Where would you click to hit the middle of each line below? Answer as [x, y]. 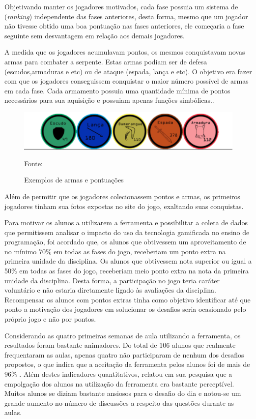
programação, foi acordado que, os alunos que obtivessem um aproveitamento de [125, 242]
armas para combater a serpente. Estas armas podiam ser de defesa [106, 61]
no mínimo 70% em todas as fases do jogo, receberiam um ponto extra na [115, 251]
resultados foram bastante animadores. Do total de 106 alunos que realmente [120, 345]
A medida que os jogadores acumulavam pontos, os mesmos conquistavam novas [125, 52]
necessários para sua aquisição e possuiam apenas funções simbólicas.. [109, 100]
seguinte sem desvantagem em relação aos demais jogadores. [95, 35]
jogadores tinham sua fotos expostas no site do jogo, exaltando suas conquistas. [124, 206]
